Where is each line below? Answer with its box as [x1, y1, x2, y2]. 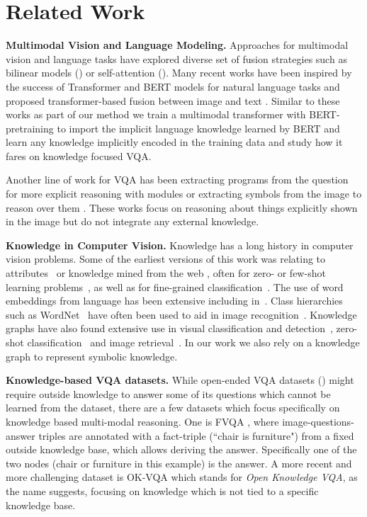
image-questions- [282, 414, 354, 428]
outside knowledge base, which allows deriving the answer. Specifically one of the [6, 442, 357, 457]
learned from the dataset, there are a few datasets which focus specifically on [6, 400, 340, 415]
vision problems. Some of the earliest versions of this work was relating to [6, 251, 326, 266]
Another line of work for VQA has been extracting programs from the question [6, 172, 349, 187]
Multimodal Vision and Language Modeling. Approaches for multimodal [6, 38, 349, 52]
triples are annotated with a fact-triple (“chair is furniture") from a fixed [38, 428, 354, 443]
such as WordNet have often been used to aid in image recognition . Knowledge [6, 307, 357, 322]
